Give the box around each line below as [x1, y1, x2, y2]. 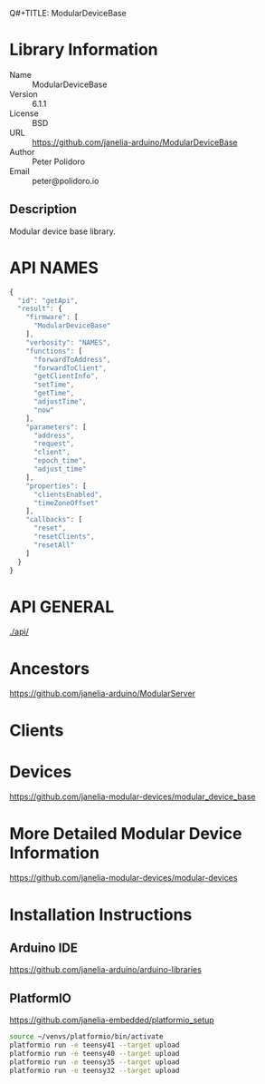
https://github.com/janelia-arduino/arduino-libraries [9, 964, 202, 975]
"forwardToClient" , [33, 363, 107, 373]
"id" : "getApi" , [17, 296, 79, 305]
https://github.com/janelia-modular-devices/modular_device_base [9, 791, 256, 802]
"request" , [33, 439, 75, 448]
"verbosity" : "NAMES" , [25, 337, 111, 347]
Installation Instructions [9, 904, 193, 924]
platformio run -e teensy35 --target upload [9, 1057, 180, 1067]
